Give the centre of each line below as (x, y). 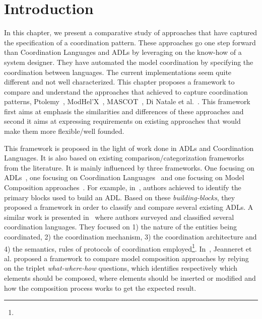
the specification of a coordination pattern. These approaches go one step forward (130, 42)
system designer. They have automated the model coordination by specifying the (129, 62)
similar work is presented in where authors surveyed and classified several (119, 217)
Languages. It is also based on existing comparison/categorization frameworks (124, 158)
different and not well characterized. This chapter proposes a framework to (119, 82)
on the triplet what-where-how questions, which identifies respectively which (121, 268)
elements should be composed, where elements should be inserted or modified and (130, 278)
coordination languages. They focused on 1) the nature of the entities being (120, 227)
